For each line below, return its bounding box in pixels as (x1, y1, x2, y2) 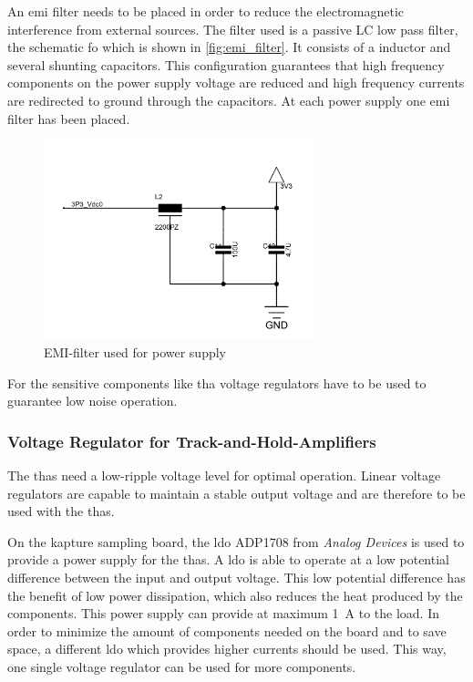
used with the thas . (7, 501, 115, 521)
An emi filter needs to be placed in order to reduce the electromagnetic (7, 2, 405, 20)
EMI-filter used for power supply (44, 343, 226, 361)
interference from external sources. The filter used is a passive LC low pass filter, (7, 19, 458, 38)
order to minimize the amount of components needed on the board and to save (7, 621, 447, 640)
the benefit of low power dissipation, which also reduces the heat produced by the (7, 585, 463, 604)
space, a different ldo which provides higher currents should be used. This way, (7, 639, 447, 658)
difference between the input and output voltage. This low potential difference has (7, 567, 466, 586)
